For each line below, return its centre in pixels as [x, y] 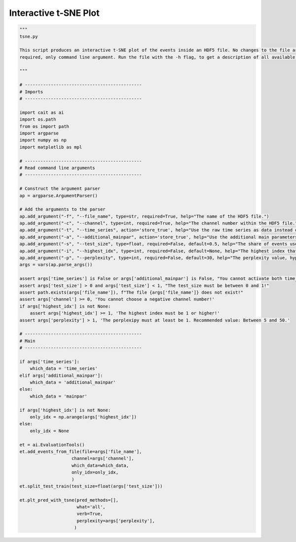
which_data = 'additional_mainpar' [73, 383]
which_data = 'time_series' [64, 369]
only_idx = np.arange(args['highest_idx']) [83, 417]
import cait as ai [42, 112]
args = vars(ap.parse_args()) [56, 265]
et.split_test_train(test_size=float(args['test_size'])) [91, 486]
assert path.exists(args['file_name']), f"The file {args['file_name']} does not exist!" [131, 292]
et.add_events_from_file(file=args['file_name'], [81, 452]
